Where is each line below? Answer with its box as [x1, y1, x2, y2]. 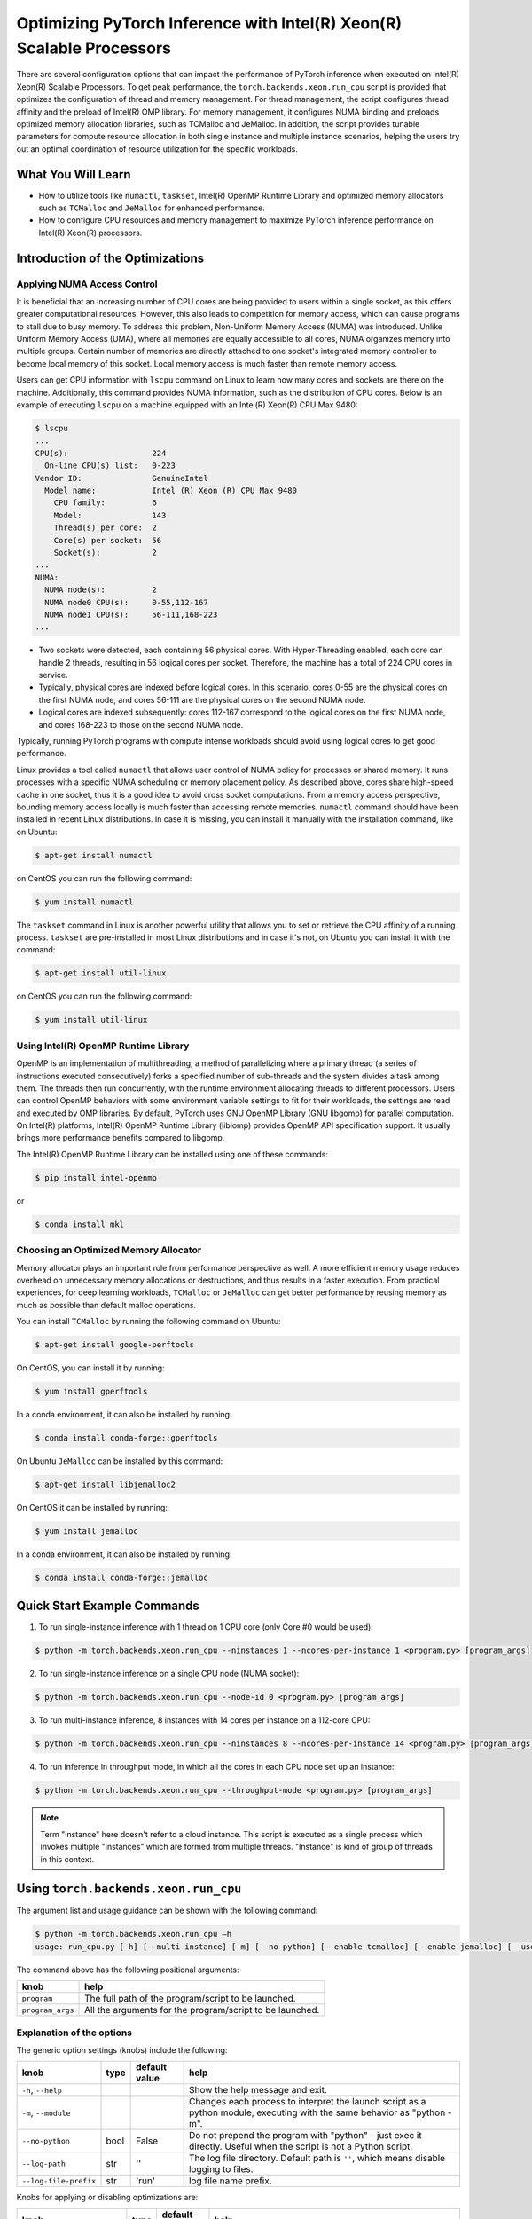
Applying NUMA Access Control [16, 278, 158, 290]
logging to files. [188, 2163, 254, 2176]
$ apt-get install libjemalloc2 [35, 1480, 176, 1490]
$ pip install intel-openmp [35, 1173, 157, 1182]
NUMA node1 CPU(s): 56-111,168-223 [44, 609, 218, 620]
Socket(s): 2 [53, 547, 157, 557]
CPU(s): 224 [35, 448, 167, 458]
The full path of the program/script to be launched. [84, 1993, 296, 2005]
